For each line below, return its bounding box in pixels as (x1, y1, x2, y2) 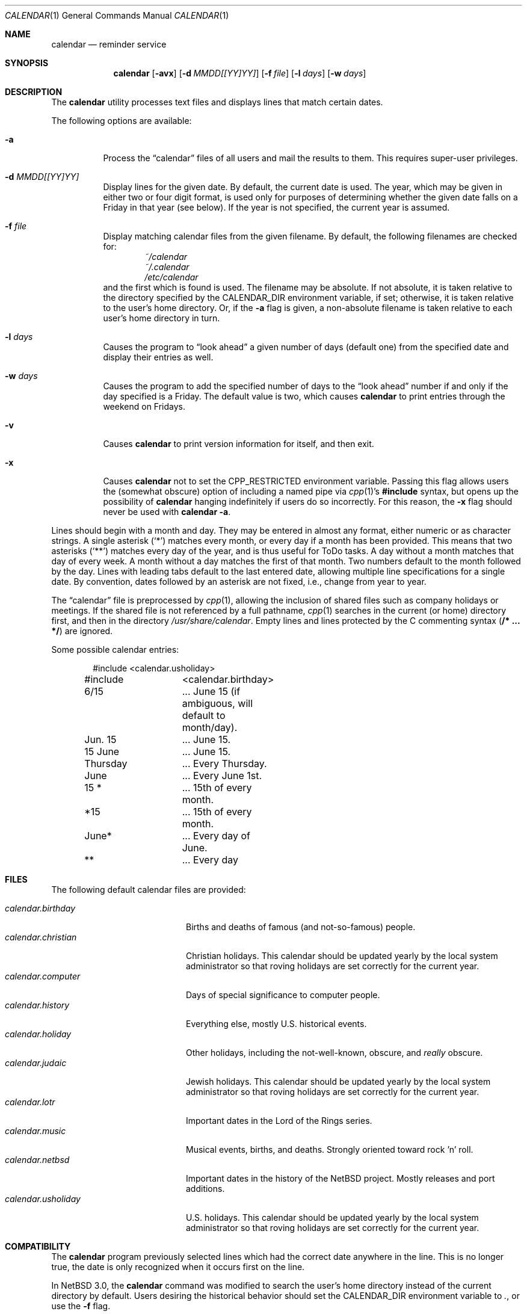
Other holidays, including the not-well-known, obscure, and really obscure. (186, 1047, 483, 1058)
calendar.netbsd (5, 1155, 70, 1165)
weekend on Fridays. (103, 401, 186, 412)
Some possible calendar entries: (51, 644, 179, 655)
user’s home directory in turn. (103, 313, 220, 323)
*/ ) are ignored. (51, 626, 113, 636)
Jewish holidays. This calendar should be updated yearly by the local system (186, 1076, 491, 1087)
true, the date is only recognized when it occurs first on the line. (51, 1262, 305, 1272)
